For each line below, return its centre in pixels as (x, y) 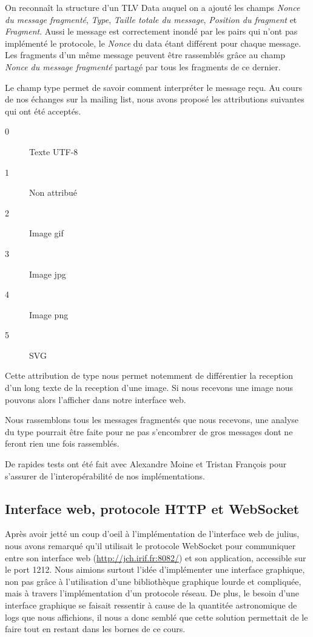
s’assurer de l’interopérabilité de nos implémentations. (105, 475)
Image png (49, 314)
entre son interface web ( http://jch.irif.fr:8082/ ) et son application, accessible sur (156, 557)
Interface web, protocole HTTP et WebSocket (152, 508)
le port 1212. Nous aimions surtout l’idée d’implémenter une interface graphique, (155, 569)
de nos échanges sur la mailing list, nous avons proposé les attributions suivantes (155, 99)
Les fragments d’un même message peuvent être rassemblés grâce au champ (145, 55)
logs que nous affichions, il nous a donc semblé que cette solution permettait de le (156, 617)
